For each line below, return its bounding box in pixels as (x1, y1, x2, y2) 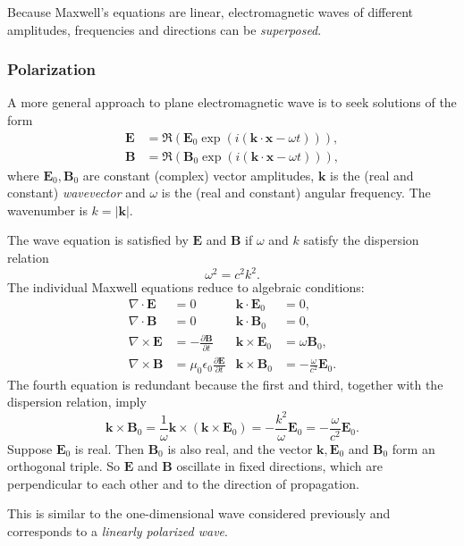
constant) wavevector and (7, 183, 146, 202)
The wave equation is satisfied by (7, 231, 189, 249)
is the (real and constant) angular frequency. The (161, 183, 431, 202)
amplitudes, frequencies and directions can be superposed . (7, 20, 322, 38)
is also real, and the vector (167, 439, 313, 458)
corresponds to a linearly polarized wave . (7, 522, 228, 541)
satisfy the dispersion (303, 231, 419, 249)
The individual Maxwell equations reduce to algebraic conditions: (7, 278, 365, 297)
